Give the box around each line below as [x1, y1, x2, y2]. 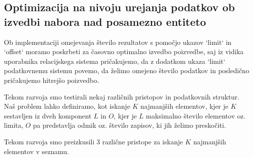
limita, [4, 120, 23, 130]
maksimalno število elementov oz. [146, 110, 246, 120]
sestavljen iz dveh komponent [4, 110, 92, 120]
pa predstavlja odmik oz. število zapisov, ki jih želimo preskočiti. [33, 120, 226, 130]
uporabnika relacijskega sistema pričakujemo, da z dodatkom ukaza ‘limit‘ [4, 56, 226, 66]
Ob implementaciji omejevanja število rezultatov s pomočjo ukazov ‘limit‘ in [4, 37, 232, 47]
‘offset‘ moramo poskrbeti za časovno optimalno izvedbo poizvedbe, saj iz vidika [4, 46, 244, 57]
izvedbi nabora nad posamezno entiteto [4, 14, 206, 29]
